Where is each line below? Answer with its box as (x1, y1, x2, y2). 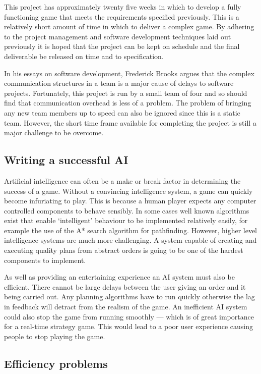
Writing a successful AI (4, 152, 128, 168)
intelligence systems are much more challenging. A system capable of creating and (4, 235, 257, 245)
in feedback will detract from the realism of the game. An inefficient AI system (4, 301, 247, 312)
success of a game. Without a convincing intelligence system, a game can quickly (4, 185, 253, 196)
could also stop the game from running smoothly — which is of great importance (4, 311, 254, 322)
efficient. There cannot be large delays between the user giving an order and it (4, 281, 246, 292)
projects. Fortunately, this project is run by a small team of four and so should (4, 87, 247, 98)
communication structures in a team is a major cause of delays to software (4, 78, 234, 88)
